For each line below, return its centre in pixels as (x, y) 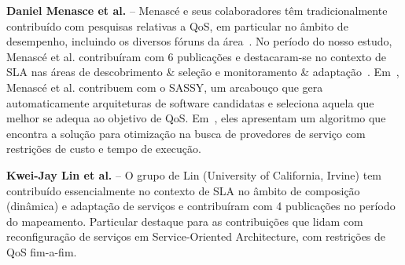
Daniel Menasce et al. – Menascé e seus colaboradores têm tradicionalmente (197, 10)
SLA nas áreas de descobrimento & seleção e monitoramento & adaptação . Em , (203, 72)
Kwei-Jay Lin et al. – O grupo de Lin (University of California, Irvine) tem (194, 174)
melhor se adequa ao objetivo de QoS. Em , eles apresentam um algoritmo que (196, 118)
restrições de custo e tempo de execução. (104, 149)
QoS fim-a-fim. (42, 251)
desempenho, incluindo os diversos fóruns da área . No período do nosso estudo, (199, 41)
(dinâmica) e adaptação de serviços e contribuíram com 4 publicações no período (201, 206)
